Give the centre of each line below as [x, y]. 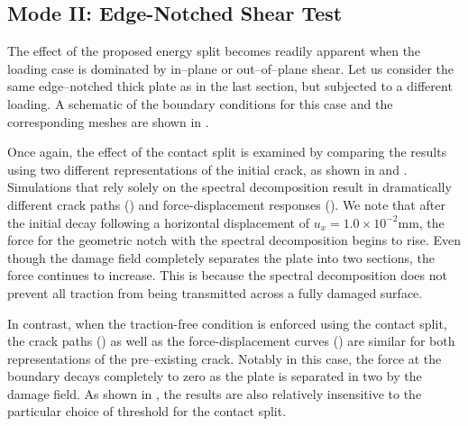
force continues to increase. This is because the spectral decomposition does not [227, 275]
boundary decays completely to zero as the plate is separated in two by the [215, 376]
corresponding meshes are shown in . [108, 121]
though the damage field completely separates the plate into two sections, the [221, 257]
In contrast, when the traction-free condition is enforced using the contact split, [227, 323]
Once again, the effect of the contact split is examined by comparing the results [227, 152]
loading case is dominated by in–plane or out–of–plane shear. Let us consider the [230, 68]
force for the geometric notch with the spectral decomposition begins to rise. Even [234, 240]
